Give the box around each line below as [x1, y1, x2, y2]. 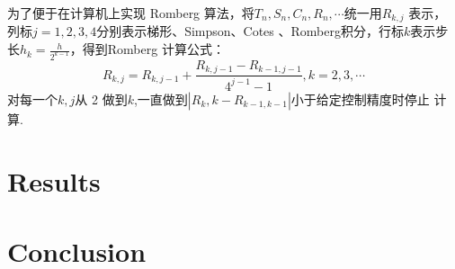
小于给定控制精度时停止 [290, 89, 430, 108]
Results [7, 162, 101, 199]
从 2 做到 [75, 89, 128, 108]
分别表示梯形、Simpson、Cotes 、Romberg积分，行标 [96, 22, 404, 40]
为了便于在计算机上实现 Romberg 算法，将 [7, 4, 254, 22]
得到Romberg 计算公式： [82, 40, 225, 58]
